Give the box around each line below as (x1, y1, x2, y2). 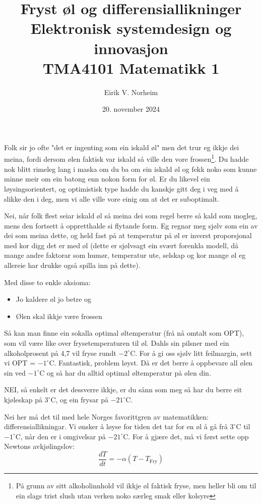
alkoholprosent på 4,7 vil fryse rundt (4, 347, 116, 358)
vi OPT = (4, 357, 36, 368)
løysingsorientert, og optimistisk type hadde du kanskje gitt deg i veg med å (4, 183, 239, 194)
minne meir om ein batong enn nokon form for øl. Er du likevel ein (4, 173, 210, 184)
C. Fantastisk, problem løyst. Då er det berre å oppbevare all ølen (49, 357, 253, 368)
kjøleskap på (4, 394, 42, 404)
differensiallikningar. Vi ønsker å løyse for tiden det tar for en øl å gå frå (4, 421, 228, 432)
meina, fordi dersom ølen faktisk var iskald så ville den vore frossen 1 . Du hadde (4, 152, 249, 164)
